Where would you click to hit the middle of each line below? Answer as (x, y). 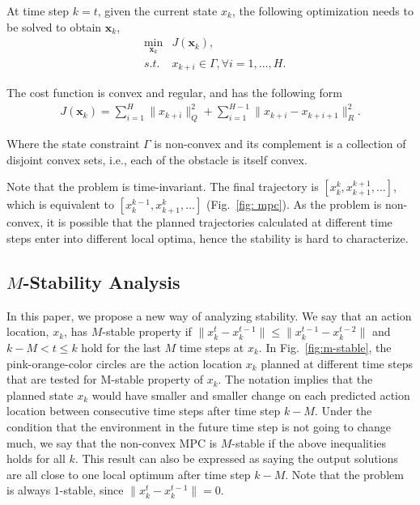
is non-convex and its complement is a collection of (280, 144)
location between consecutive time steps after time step (144, 411)
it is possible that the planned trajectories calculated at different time (219, 222)
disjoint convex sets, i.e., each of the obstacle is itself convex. (157, 159)
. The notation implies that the (295, 379)
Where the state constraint (73, 144)
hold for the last (121, 348)
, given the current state (157, 11)
